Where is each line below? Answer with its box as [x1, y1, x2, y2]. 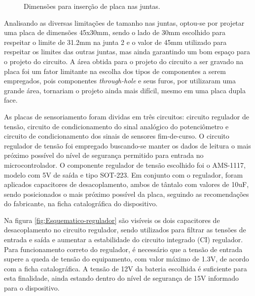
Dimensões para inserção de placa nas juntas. [24, 1, 160, 11]
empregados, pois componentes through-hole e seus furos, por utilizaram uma [4, 75, 236, 86]
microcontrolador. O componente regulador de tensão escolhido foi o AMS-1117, [4, 159, 246, 170]
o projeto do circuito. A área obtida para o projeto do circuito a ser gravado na [4, 56, 244, 66]
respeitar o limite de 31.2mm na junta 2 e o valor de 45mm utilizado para [4, 37, 227, 47]
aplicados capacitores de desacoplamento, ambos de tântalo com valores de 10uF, [4, 179, 249, 189]
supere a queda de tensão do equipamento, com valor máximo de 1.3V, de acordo [4, 254, 249, 264]
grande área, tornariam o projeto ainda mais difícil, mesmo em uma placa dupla [4, 85, 246, 95]
